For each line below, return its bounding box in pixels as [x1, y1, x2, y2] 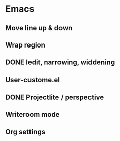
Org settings [5, 127, 46, 136]
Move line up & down [5, 24, 73, 32]
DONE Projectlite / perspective [5, 93, 104, 102]
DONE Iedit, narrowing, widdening [5, 58, 115, 67]
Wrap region [5, 40, 46, 49]
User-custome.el [5, 75, 60, 84]
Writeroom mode [5, 110, 60, 119]
